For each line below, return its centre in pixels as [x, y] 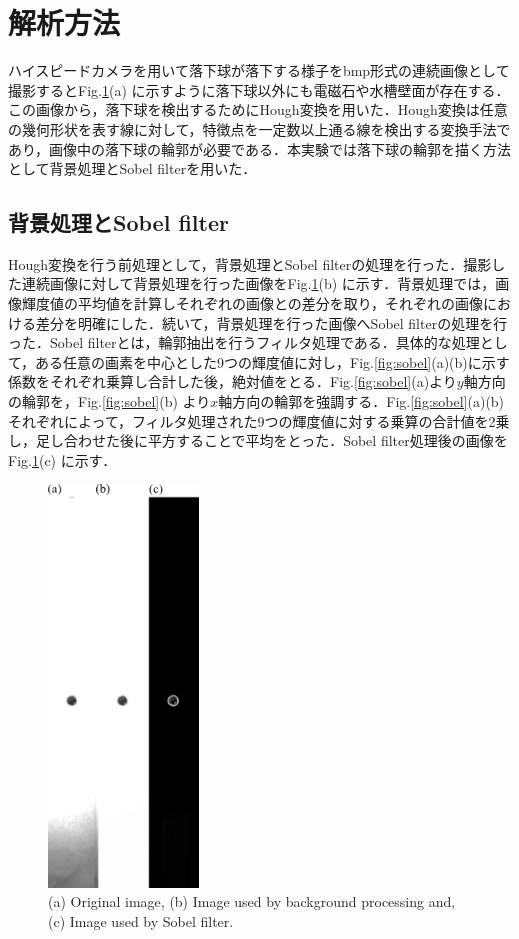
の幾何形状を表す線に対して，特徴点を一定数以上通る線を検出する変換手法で [259, 128]
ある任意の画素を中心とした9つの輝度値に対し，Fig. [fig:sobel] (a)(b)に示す [272, 361]
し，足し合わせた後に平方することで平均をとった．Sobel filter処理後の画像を [258, 440]
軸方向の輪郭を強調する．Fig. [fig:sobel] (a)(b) [361, 401]
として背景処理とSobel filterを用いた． [132, 168]
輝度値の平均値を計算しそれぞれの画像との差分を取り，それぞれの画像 [252, 303]
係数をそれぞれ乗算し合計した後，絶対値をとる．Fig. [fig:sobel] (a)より [232, 381]
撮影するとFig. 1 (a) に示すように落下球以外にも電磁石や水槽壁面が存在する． [259, 89]
